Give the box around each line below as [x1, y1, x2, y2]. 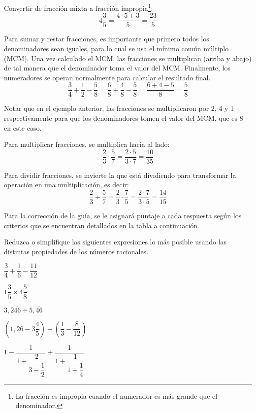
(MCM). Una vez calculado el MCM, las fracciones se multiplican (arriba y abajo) [4, 53, 252, 63]
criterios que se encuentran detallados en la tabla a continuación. [4, 220, 200, 230]
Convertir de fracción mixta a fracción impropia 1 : [4, 1, 153, 13]
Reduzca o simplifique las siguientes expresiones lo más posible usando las [4, 237, 227, 247]
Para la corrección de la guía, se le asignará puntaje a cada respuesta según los [4, 210, 242, 221]
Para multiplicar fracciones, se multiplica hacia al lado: [4, 139, 170, 149]
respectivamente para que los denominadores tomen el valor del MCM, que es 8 [4, 112, 243, 123]
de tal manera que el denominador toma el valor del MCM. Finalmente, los [4, 63, 231, 73]
